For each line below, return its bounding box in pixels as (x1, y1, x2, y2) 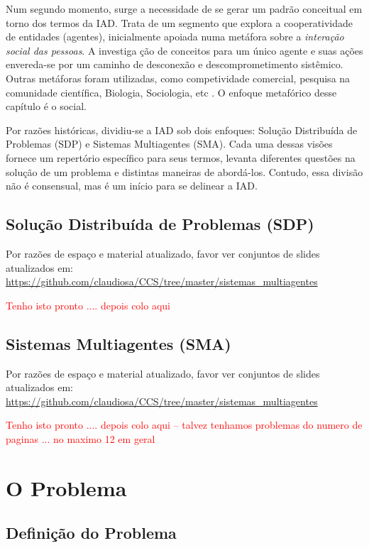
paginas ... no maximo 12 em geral (6, 431, 155, 446)
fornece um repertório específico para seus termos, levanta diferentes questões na (6, 150, 356, 165)
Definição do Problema (6, 522, 177, 544)
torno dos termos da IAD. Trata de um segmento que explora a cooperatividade (6, 15, 353, 30)
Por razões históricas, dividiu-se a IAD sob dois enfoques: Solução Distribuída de (6, 122, 358, 137)
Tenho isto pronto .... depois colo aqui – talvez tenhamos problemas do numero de (6, 417, 363, 432)
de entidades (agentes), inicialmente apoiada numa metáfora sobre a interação (6, 29, 344, 44)
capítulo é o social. (6, 99, 87, 114)
